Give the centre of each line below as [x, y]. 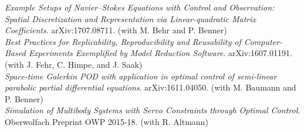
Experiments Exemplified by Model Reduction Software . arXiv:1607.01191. [160, 53]
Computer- [263, 41]
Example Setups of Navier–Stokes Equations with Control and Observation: [140, 7]
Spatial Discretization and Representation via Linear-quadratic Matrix [131, 18]
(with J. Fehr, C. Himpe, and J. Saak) [74, 64]
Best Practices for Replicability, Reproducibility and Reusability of [123, 41]
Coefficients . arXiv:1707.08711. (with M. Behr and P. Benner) [116, 30]
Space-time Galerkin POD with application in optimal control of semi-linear [141, 76]
